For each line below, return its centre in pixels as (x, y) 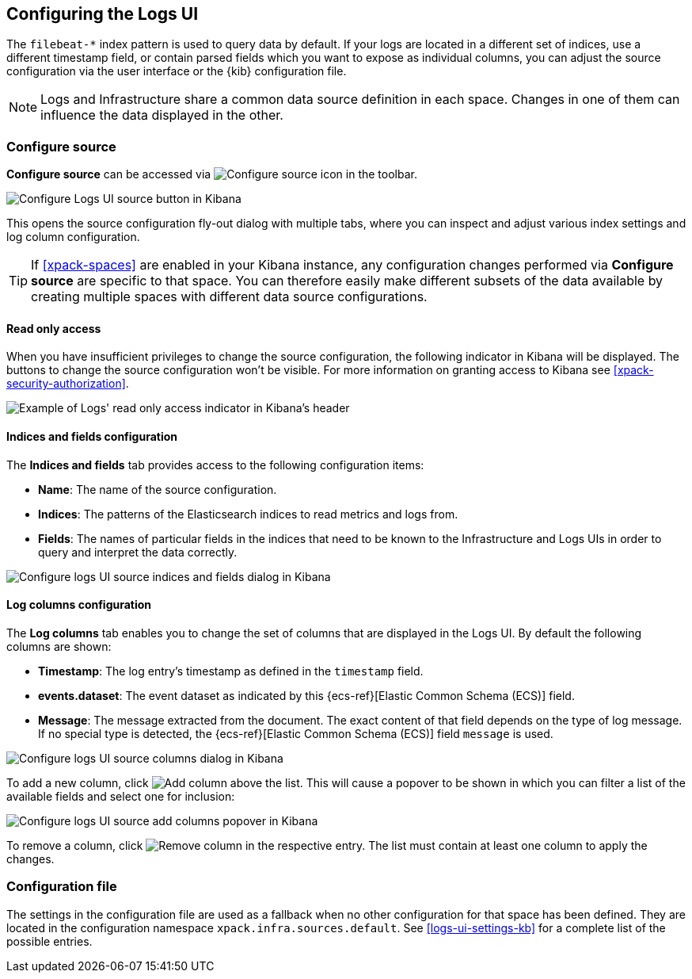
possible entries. (49, 941)
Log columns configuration (79, 605)
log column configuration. (73, 237)
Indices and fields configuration (92, 436)
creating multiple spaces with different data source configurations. (229, 297)
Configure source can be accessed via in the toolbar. (212, 174)
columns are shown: (59, 646)
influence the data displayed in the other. (162, 115)
